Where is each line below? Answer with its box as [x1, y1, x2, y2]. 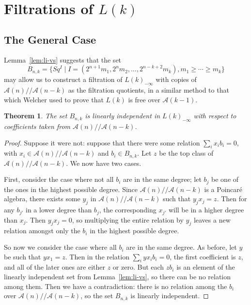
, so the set [80, 290, 113, 301]
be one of [211, 174, 239, 184]
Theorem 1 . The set [4, 111, 67, 121]
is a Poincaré [204, 184, 243, 194]
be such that [4, 251, 41, 261]
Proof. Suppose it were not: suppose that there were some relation [4, 137, 200, 147]
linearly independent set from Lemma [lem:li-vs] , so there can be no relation [4, 272, 231, 282]
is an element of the [176, 262, 235, 272]
